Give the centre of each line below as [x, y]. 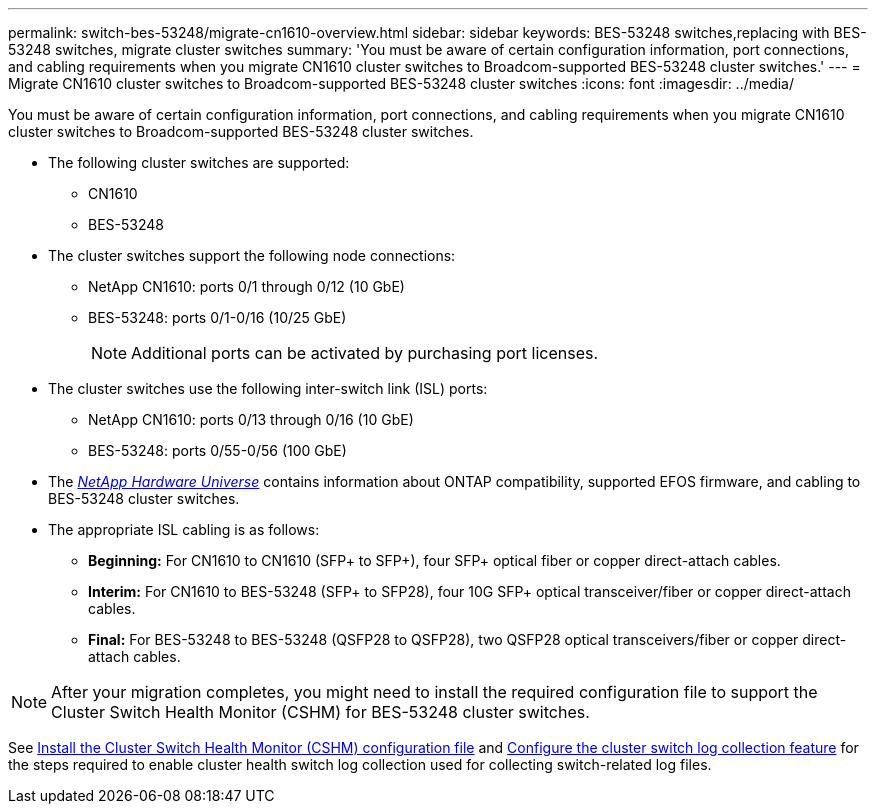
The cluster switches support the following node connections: [252, 255]
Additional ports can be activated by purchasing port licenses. [365, 353]
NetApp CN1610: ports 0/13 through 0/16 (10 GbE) [251, 419]
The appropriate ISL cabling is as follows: [184, 529]
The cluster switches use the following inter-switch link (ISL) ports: [268, 388]
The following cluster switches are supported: [199, 162]
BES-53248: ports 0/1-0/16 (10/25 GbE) [217, 317]
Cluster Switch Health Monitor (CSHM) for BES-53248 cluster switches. [320, 712]
